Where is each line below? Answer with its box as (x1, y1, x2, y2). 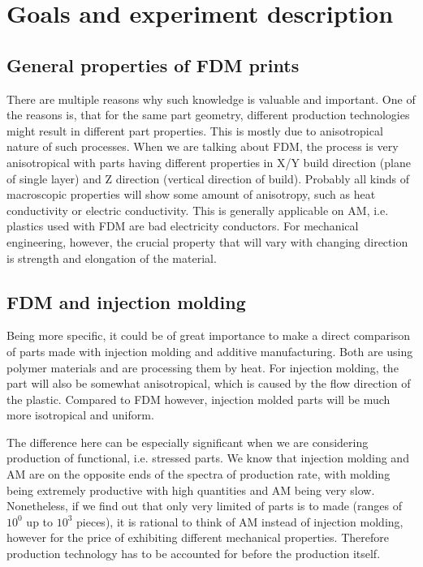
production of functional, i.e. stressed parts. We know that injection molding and (6, 449, 409, 466)
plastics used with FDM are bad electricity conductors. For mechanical (6, 217, 359, 234)
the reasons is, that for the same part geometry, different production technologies (6, 106, 410, 123)
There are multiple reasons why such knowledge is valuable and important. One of (6, 90, 416, 107)
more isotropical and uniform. (6, 406, 154, 423)
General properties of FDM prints (6, 52, 300, 77)
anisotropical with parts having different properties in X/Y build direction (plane (6, 153, 411, 170)
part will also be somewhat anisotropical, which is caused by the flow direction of (6, 375, 411, 392)
